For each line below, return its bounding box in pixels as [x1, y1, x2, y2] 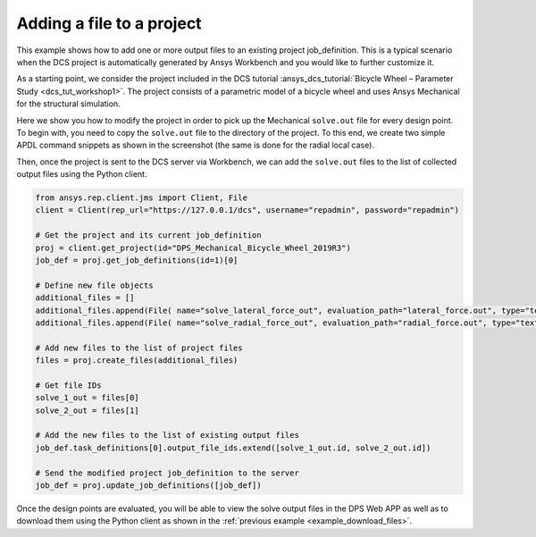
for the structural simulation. [16, 98, 121, 109]
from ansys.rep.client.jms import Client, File [35, 193, 247, 203]
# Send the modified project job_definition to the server [35, 467, 299, 478]
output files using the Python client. [16, 169, 147, 180]
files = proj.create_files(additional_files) [35, 356, 239, 365]
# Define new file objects [35, 280, 154, 290]
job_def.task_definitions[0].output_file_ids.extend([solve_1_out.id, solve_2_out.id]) [35, 442, 431, 453]
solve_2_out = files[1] [35, 405, 140, 415]
